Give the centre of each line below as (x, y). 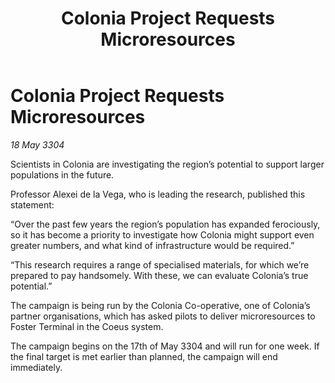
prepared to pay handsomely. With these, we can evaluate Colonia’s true (159, 275)
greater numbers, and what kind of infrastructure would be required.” (152, 245)
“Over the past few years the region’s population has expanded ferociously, (165, 224)
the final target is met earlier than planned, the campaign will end (144, 356)
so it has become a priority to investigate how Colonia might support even (162, 234)
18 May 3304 (37, 144)
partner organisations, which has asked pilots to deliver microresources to (163, 316)
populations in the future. (62, 174)
